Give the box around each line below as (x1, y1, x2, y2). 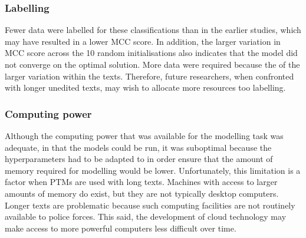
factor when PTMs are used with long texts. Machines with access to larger (5, 176, 278, 188)
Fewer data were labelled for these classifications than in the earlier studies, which (5, 24, 301, 36)
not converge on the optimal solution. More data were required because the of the (5, 58, 300, 70)
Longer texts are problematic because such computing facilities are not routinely (5, 199, 295, 211)
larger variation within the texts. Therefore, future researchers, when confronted (5, 70, 294, 82)
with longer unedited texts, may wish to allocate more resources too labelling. (5, 81, 286, 94)
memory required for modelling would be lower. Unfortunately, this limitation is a (5, 164, 301, 176)
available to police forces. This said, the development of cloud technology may (5, 210, 287, 223)
